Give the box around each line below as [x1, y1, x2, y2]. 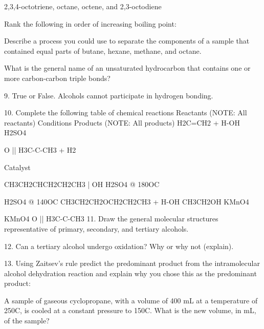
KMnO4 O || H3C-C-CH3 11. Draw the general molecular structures [4, 213, 218, 224]
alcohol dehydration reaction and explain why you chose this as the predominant [4, 268, 257, 278]
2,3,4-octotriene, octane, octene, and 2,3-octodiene [4, 1, 162, 11]
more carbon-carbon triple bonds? [4, 72, 111, 83]
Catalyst [4, 161, 31, 172]
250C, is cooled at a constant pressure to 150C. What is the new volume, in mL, [4, 305, 256, 316]
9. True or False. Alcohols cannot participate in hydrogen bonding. [4, 90, 213, 100]
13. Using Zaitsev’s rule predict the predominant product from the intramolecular [4, 258, 260, 269]
